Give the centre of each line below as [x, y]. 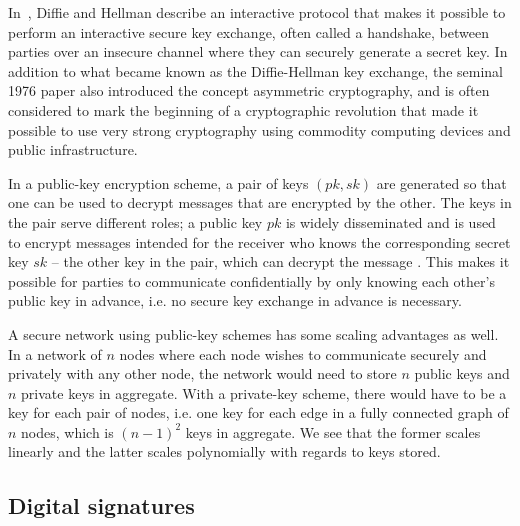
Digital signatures [101, 505]
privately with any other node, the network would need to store [202, 373]
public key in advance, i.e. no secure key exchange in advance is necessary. [235, 300]
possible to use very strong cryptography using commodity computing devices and [259, 129]
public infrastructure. [73, 149]
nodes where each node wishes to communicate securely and [303, 353]
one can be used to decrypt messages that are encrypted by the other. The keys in [260, 202]
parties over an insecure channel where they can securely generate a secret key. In [258, 51]
